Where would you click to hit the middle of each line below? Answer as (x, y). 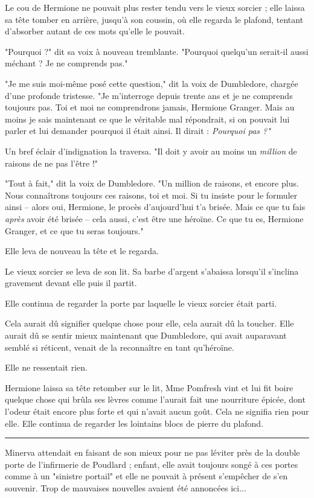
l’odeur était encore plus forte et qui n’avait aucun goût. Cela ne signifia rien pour (157, 411)
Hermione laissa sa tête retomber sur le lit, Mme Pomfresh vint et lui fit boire (149, 387)
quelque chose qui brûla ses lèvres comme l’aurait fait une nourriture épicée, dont (155, 399)
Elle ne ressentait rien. (46, 367)
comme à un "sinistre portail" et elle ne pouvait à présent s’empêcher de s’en (146, 476)
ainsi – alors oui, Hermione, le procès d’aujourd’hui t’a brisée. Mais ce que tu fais (155, 207)
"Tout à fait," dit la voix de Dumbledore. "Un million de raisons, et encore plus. (152, 183)
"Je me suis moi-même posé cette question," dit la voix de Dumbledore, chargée (152, 83)
